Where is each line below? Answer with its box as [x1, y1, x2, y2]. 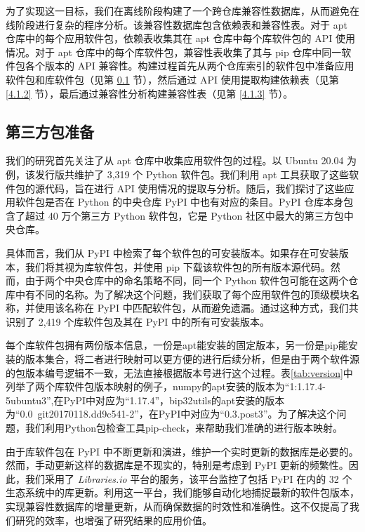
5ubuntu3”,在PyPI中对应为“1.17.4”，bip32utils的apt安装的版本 [6, 392, 285, 407]
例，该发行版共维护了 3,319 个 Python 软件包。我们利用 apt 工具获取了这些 [6, 166, 350, 181]
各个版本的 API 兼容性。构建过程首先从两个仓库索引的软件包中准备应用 [25, 58, 354, 73]
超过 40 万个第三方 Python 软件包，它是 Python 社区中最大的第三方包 [25, 208, 344, 222]
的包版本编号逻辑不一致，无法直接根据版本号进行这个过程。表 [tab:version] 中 [6, 365, 353, 380]
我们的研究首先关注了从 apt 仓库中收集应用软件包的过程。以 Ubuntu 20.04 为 [6, 153, 357, 168]
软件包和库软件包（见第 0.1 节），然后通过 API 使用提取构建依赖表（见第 [6, 72, 339, 86]
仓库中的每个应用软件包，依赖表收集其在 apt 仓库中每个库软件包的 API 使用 [6, 31, 355, 46]
